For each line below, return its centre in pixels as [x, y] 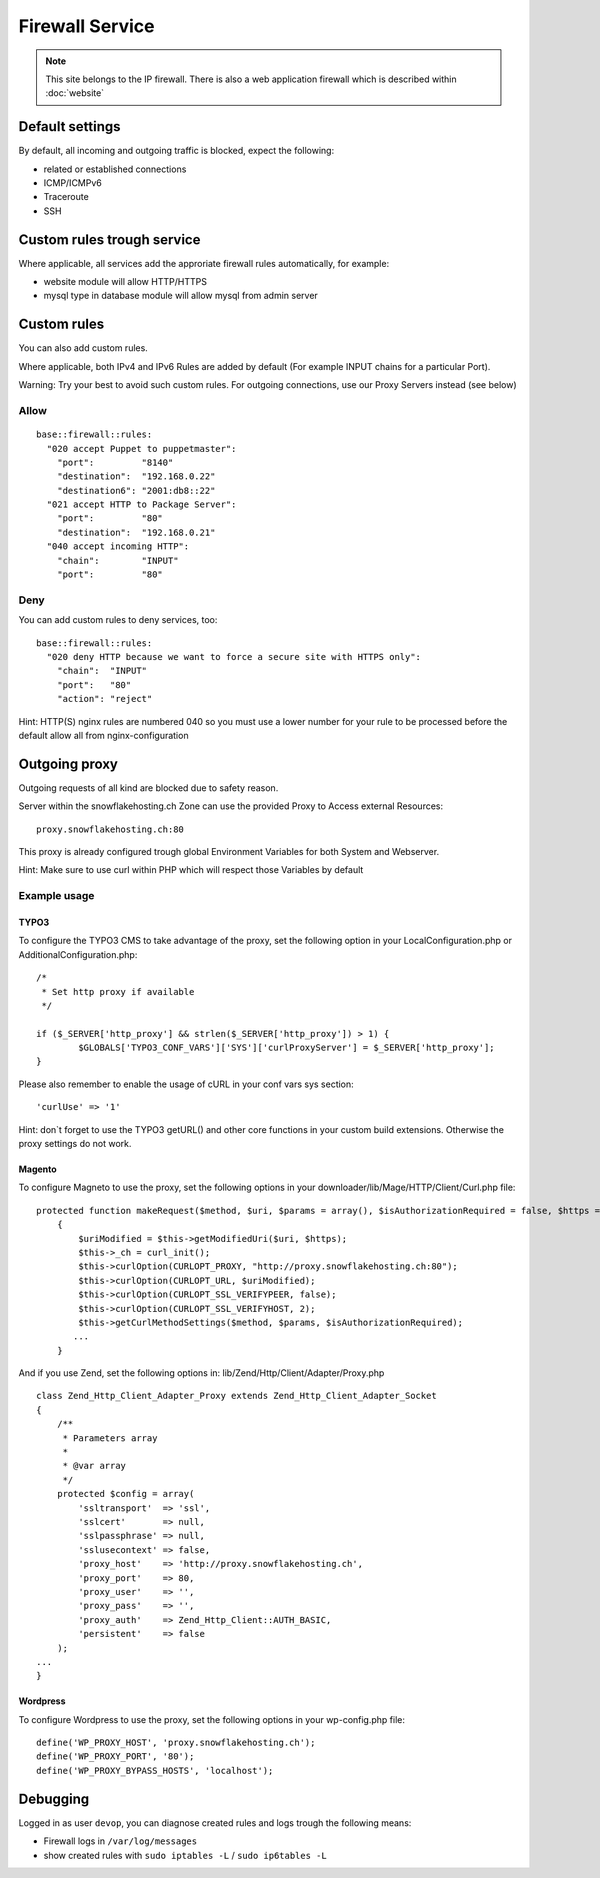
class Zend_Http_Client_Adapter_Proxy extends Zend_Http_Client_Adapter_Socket [236, 1396]
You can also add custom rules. [83, 348]
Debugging [54, 1798]
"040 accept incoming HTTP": [118, 546]
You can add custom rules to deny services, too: [118, 620]
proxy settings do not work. [75, 1144]
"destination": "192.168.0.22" [136, 476]
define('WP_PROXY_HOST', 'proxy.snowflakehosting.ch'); [176, 1743]
